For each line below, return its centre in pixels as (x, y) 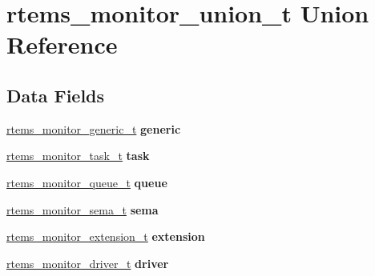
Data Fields (56, 95)
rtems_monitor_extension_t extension (106, 236)
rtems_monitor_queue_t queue (87, 182)
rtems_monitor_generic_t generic (94, 128)
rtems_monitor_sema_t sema (83, 209)
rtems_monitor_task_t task (78, 156)
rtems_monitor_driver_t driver (88, 263)
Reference (62, 44)
